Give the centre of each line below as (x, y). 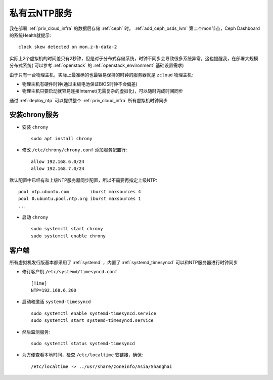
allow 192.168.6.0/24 (58, 161)
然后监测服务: (36, 332)
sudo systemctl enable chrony (69, 236)
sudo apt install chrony (62, 138)
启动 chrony (35, 217)
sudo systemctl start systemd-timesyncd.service (92, 321)
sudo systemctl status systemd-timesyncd (83, 343)
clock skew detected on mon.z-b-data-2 (68, 47)
